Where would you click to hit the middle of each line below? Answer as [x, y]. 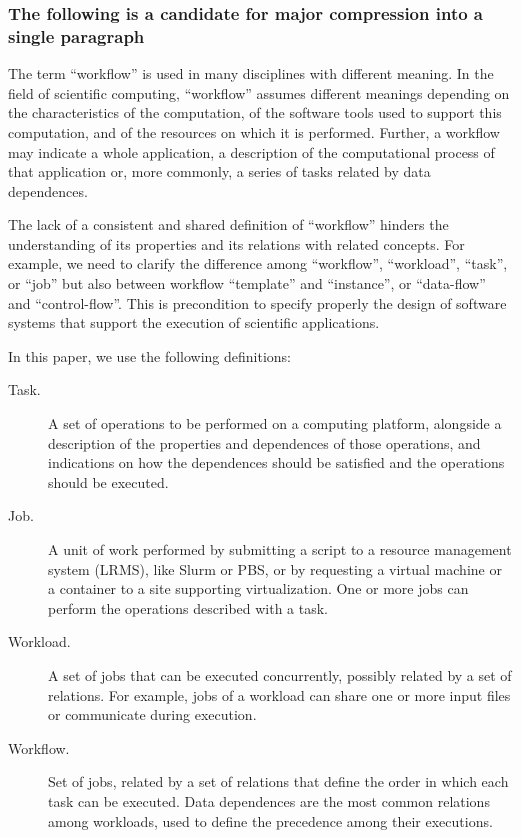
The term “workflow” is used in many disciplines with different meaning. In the [251, 73]
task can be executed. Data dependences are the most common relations [269, 800]
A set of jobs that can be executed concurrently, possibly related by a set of [280, 674]
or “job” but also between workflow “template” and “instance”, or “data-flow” [247, 283]
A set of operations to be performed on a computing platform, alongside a [275, 423]
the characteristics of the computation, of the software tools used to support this [255, 112]
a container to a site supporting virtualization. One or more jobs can [258, 588]
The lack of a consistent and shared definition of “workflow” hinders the [228, 224]
